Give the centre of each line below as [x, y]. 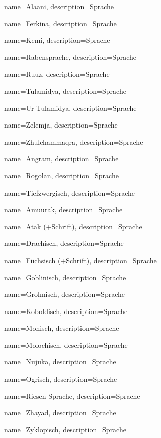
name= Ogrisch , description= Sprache [61, 379]
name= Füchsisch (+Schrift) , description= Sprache [80, 260]
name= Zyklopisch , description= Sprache [65, 429]
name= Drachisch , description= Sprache [64, 243]
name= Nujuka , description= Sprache [60, 362]
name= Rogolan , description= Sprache [61, 175]
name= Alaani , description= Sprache [59, 6]
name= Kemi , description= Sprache [57, 40]
